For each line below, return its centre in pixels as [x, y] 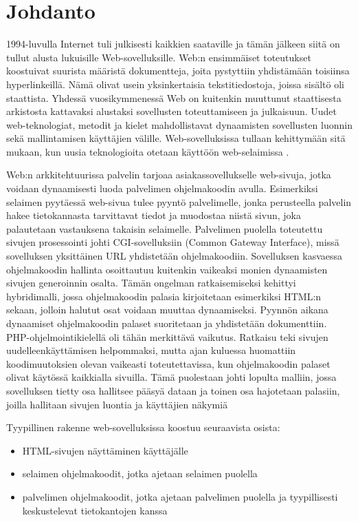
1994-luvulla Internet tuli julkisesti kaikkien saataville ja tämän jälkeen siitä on [173, 44]
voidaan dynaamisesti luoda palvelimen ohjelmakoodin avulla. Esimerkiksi [162, 188]
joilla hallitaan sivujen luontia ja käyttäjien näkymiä [117, 404]
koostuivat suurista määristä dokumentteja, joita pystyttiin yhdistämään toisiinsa [178, 71]
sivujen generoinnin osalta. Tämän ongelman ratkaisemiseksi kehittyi [151, 283]
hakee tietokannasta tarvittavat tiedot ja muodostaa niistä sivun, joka [154, 215]
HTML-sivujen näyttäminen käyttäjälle [105, 450]
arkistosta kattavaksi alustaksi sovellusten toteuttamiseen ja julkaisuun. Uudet [172, 111]
